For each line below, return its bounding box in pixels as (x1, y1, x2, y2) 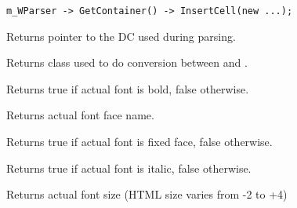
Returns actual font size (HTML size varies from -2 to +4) (6, 186, 288, 203)
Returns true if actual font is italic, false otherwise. (6, 159, 252, 176)
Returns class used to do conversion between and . (6, 54, 248, 71)
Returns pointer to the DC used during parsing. (6, 27, 236, 44)
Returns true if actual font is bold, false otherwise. (6, 80, 249, 97)
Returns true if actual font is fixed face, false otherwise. (6, 133, 273, 150)
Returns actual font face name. (6, 107, 154, 123)
